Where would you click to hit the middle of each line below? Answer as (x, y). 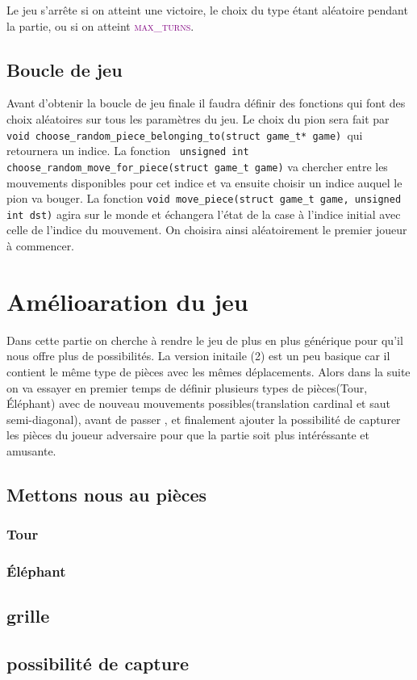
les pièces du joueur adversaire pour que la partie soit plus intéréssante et (188, 435)
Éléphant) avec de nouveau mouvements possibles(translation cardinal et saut (198, 403)
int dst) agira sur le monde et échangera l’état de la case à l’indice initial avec (204, 214)
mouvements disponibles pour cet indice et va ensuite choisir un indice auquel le (204, 182)
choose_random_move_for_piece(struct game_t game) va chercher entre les (197, 166)
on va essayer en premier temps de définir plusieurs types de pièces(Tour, (187, 387)
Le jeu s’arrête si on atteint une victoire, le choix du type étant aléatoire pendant (207, 10)
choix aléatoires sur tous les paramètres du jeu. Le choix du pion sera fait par (198, 118)
